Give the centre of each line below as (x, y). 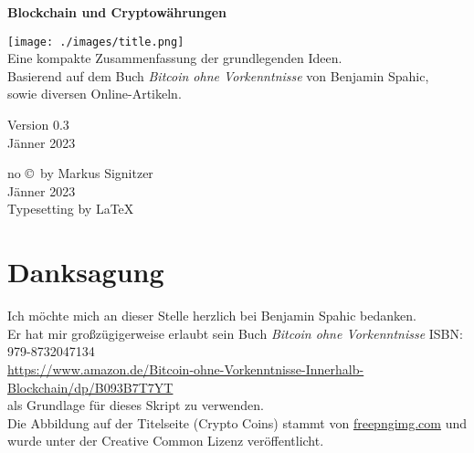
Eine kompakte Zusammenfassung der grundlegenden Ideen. (175, 58)
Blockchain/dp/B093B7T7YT (90, 387)
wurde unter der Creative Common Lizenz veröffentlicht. (166, 441)
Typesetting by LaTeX (71, 209)
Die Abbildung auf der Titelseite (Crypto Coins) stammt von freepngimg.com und (237, 422)
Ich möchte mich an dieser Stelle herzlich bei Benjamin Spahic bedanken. (212, 316)
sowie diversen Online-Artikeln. (95, 94)
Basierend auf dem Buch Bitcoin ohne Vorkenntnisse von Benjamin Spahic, (218, 75)
